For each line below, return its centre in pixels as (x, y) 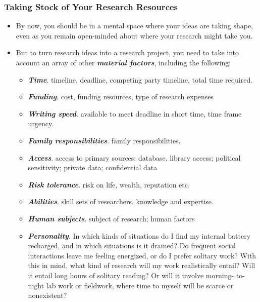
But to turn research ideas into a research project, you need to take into (127, 52)
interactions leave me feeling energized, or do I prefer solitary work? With (142, 255)
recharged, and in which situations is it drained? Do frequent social (132, 246)
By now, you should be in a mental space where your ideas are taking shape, (135, 26)
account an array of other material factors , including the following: (123, 62)
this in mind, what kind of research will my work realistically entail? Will (142, 265)
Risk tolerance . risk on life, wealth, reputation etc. (109, 184)
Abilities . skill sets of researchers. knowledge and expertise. (121, 201)
